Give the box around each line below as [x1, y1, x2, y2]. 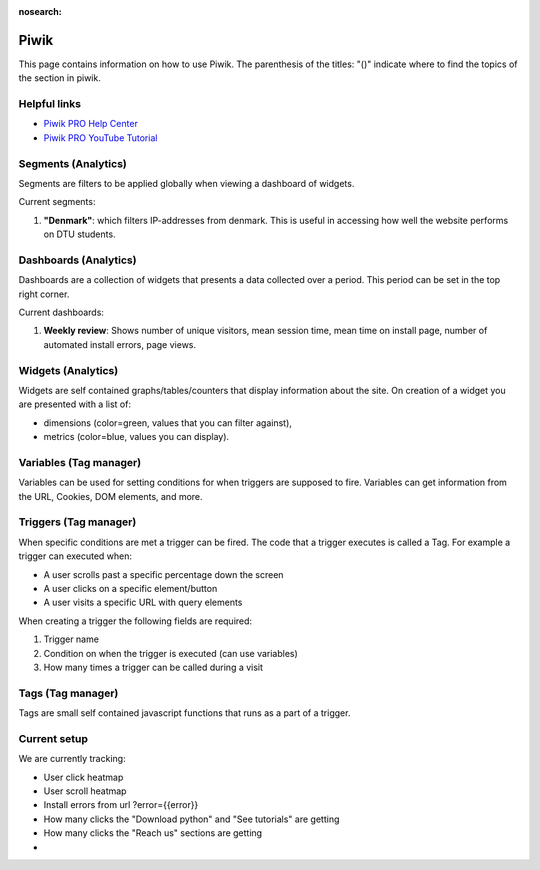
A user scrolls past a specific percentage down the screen [43, 568, 284, 580]
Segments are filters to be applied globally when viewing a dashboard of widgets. [18, 177, 355, 189]
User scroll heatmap [43, 785, 127, 797]
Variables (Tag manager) [18, 455, 142, 469]
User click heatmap [43, 771, 124, 783]
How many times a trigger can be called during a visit [43, 661, 264, 673]
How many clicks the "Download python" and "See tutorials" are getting [43, 813, 340, 825]
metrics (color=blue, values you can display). [43, 431, 230, 443]
